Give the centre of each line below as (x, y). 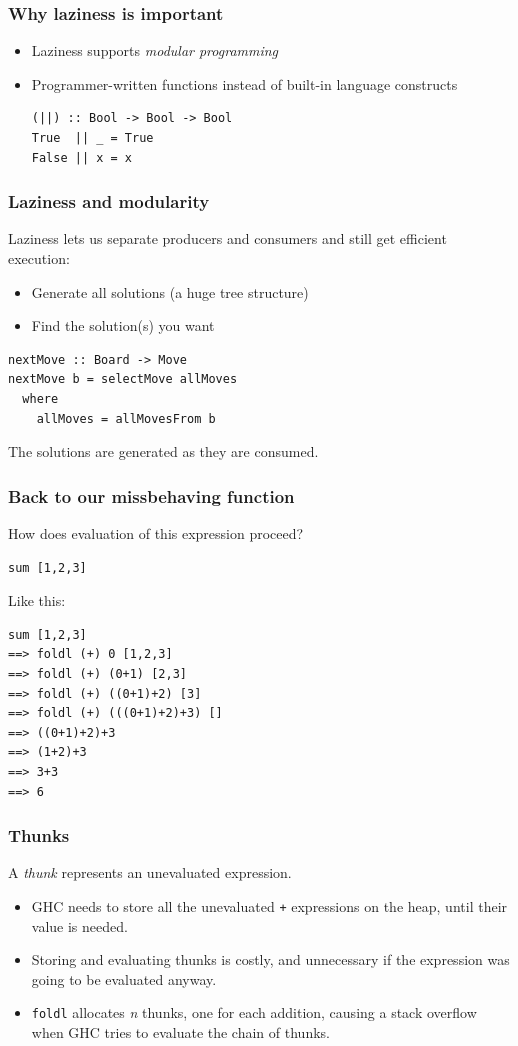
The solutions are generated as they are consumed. (163, 451)
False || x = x (82, 157)
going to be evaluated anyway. (124, 978)
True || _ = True (92, 138)
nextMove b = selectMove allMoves (123, 379)
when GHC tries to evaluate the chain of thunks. (180, 1032)
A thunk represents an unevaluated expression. (150, 872)
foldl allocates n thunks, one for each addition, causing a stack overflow (254, 1012)
